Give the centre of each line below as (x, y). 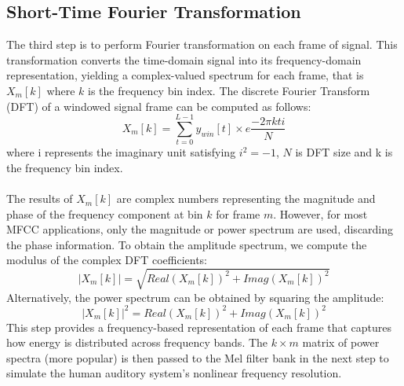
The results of (40, 199)
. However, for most (320, 213)
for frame (238, 213)
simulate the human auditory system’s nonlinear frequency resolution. (174, 373)
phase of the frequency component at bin (105, 213)
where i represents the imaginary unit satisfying (121, 152)
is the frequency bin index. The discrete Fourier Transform (229, 90)
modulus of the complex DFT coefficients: (107, 260)
